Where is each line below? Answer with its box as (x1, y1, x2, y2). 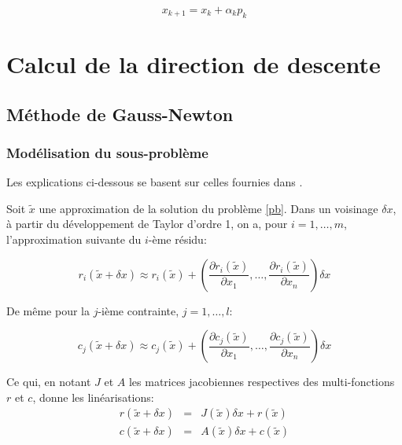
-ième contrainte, (98, 302, 179, 318)
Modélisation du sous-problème (6, 142, 208, 162)
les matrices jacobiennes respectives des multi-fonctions (128, 373, 395, 390)
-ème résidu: (148, 230, 207, 247)
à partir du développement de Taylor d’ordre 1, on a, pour (6, 215, 288, 232)
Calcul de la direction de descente (6, 47, 381, 79)
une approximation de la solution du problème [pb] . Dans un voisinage (39, 200, 378, 216)
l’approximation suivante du (6, 230, 142, 247)
